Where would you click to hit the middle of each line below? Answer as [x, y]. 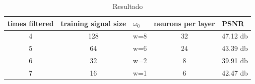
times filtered [31, 23]
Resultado [127, 6]
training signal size [94, 23]
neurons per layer [185, 23]
